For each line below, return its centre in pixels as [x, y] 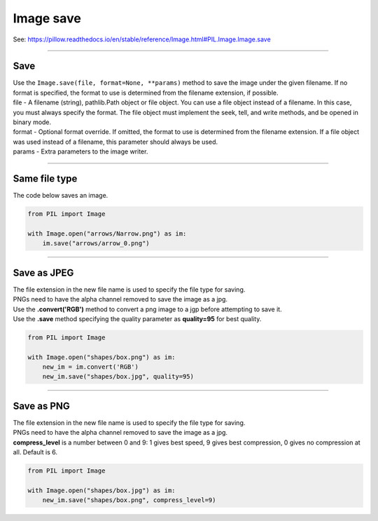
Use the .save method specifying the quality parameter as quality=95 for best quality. [137, 318]
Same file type [45, 178]
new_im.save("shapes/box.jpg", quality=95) [118, 377]
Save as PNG [41, 406]
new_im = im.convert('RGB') [91, 367]
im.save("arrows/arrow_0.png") [96, 243]
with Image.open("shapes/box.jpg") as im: [101, 490]
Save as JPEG [43, 272]
